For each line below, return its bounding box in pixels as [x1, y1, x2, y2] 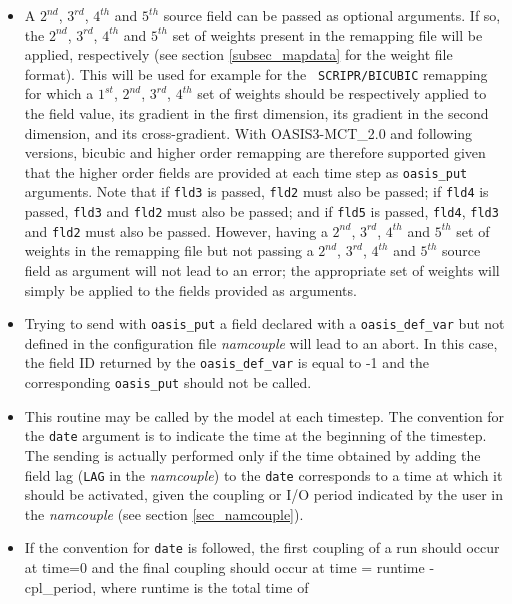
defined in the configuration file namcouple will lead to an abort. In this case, [24, 332, 498, 353]
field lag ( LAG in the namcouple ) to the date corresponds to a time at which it [24, 464, 503, 485]
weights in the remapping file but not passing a [24, 240, 314, 261]
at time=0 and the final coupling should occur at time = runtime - [24, 557, 435, 578]
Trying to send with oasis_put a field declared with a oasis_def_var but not [24, 313, 505, 334]
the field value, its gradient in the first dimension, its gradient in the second [24, 103, 489, 124]
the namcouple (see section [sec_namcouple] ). [24, 503, 304, 524]
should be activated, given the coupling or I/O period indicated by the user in [24, 484, 504, 505]
